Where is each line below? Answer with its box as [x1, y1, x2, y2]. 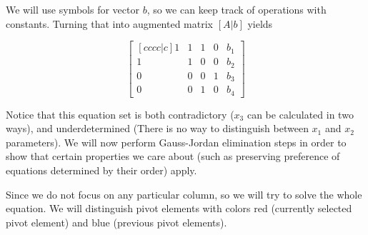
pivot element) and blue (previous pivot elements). [6, 214, 227, 229]
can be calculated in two [247, 106, 354, 121]
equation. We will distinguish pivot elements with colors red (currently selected [6, 201, 352, 216]
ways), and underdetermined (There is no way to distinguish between [6, 121, 309, 136]
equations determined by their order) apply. [6, 163, 197, 178]
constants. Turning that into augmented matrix [6, 16, 213, 31]
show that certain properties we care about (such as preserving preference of [6, 149, 340, 164]
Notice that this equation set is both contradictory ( [6, 106, 234, 121]
